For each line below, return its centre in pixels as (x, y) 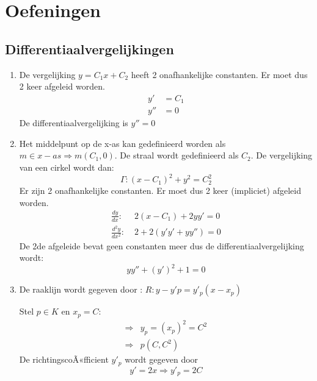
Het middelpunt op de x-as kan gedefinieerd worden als (122, 143)
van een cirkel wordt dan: (67, 167)
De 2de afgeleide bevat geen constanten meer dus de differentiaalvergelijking (162, 245)
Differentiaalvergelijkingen (89, 48)
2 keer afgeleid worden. (62, 86)
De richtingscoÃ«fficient (64, 359)
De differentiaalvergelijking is (74, 123)
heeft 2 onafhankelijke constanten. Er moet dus (219, 74)
